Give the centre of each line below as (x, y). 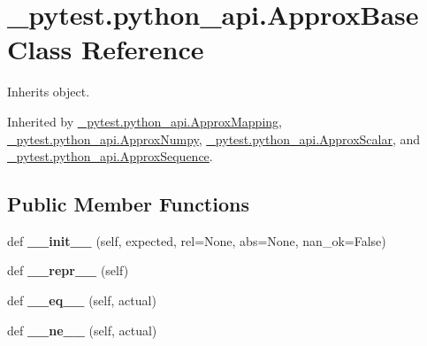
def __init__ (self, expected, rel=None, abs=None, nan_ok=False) (197, 240)
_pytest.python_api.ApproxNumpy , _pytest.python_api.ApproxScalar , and (214, 138)
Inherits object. (49, 92)
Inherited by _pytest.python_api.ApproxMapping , (145, 121)
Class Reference (106, 49)
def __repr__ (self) (68, 270)
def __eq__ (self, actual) (82, 300)
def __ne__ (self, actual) (82, 330)
